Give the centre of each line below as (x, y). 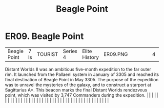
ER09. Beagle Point (44, 36)
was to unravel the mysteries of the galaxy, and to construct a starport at (78, 85)
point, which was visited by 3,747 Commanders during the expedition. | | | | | (82, 95)
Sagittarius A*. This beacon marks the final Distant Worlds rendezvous (76, 90)
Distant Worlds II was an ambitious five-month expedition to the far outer (78, 69)
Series (70, 51)
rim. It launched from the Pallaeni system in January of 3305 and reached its (82, 74)
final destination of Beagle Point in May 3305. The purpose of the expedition (82, 79)
